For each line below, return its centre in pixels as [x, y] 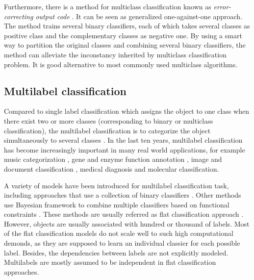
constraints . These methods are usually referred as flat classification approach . [124, 214]
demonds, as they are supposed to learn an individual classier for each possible [122, 243]
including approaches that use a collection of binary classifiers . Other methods [123, 195]
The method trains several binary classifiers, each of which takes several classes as [127, 26]
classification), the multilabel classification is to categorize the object [107, 130]
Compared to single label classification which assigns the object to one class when [127, 111]
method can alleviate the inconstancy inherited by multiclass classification [115, 54]
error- [222, 6]
